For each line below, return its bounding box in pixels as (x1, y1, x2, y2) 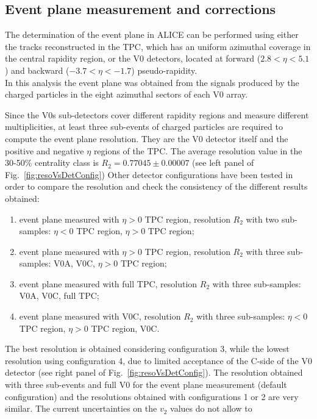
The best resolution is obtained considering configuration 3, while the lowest (5, 342, 290, 355)
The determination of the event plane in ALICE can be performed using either (5, 28, 299, 41)
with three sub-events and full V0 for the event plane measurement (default (5, 378, 287, 391)
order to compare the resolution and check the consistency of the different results (5, 180, 308, 193)
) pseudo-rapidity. (131, 63, 198, 76)
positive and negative (5, 144, 84, 157)
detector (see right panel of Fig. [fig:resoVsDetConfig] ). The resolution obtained (5, 366, 303, 379)
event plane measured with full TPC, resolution (19, 277, 198, 290)
